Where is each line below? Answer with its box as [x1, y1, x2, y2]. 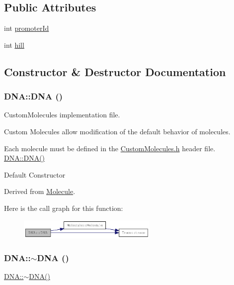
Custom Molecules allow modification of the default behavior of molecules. [4, 126, 231, 136]
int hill [4, 39, 24, 50]
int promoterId [4, 23, 49, 33]
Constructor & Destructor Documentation [4, 64, 226, 79]
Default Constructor [4, 169, 66, 180]
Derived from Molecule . [4, 186, 76, 196]
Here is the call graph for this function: [4, 202, 123, 213]
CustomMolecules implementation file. [4, 109, 120, 120]
